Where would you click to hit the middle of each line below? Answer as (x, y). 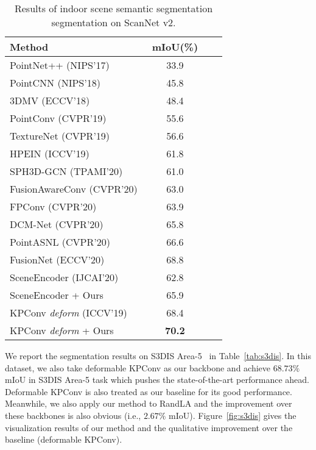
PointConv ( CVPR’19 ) (58, 118)
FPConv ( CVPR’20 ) (53, 206)
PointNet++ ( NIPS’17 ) (60, 65)
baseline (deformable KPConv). (64, 439)
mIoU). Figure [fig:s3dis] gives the (233, 415)
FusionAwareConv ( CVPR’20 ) (74, 189)
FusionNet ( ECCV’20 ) (57, 259)
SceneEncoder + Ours (57, 295)
